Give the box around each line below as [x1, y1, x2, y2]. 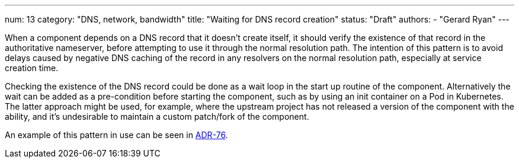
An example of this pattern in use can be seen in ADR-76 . [5, 130, 228, 140]
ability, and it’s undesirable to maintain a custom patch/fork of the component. [5, 111, 309, 122]
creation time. [5, 63, 59, 73]
